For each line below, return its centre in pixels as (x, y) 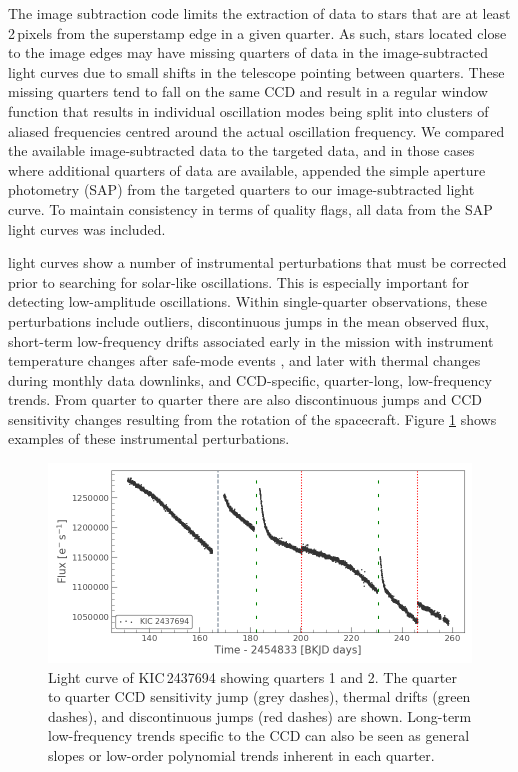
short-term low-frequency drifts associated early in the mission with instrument (251, 340)
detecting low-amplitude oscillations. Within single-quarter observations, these (247, 301)
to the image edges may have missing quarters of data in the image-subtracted (248, 52)
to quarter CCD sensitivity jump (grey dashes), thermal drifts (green (259, 696)
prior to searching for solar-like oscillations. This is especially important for (238, 281)
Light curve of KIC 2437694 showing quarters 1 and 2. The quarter (252, 676)
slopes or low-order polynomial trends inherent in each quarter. (241, 755)
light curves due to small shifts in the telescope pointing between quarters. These (256, 71)
